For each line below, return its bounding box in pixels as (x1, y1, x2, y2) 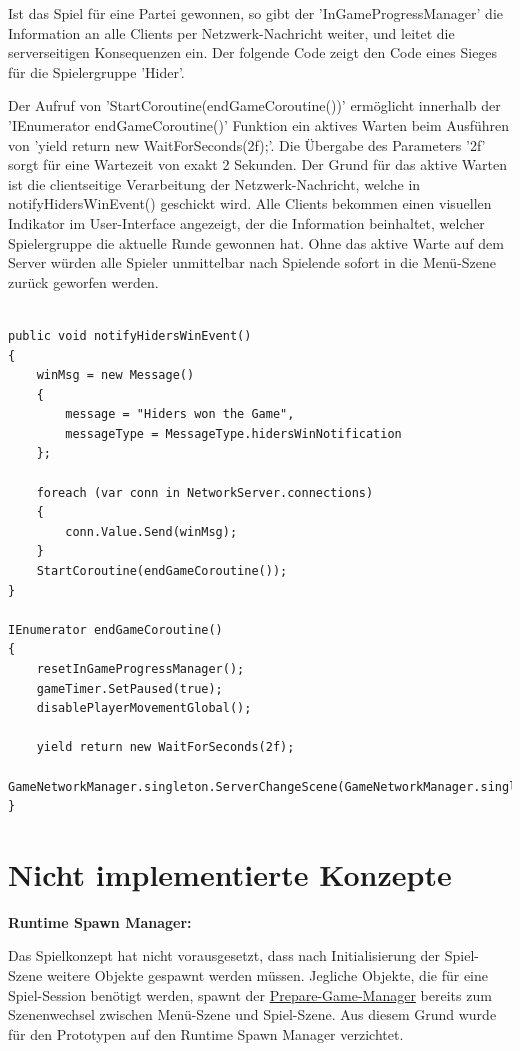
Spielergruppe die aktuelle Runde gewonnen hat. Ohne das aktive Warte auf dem (8, 232, 504, 253)
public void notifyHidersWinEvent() (8, 328, 252, 343)
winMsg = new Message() (36, 368, 195, 383)
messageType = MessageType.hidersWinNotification (65, 426, 402, 441)
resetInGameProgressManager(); (36, 662, 245, 676)
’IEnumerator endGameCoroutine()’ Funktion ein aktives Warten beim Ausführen (8, 114, 510, 135)
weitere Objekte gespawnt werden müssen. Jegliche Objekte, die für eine (46, 965, 488, 986)
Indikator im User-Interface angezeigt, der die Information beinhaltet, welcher (8, 212, 485, 233)
